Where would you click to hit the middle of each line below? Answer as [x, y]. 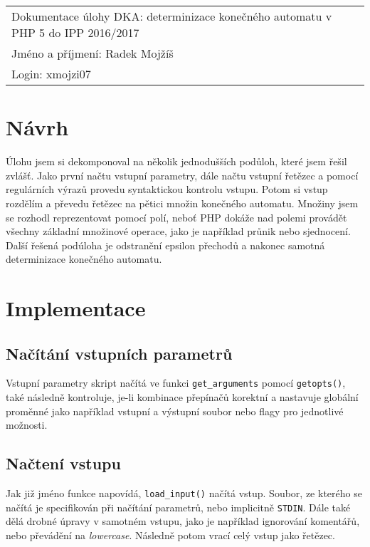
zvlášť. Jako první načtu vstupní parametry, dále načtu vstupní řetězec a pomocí [182, 175]
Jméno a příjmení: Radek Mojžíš [92, 53]
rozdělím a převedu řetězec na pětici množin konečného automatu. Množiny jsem [182, 203]
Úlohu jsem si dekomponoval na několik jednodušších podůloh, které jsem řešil [176, 161]
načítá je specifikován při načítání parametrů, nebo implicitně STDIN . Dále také [178, 507]
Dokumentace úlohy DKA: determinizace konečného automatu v [172, 16]
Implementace [76, 308]
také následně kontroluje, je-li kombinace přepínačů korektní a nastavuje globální [182, 397]
